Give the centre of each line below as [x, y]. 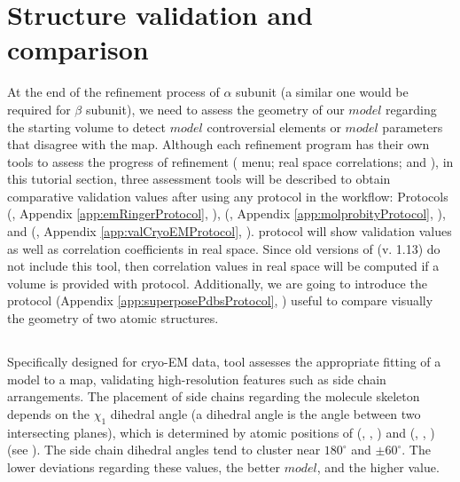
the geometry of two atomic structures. [113, 318]
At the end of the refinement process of [113, 92]
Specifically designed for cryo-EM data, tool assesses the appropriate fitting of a [224, 362]
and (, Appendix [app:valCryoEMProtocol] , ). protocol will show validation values [230, 231]
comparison [78, 49]
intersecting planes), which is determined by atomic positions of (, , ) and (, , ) [221, 432]
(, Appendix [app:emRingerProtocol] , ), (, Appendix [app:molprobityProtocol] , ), [226, 213]
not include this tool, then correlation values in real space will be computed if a [223, 266]
